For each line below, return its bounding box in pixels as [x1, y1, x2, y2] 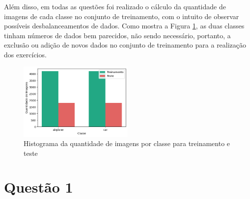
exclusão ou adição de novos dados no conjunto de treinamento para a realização [4, 40, 247, 50]
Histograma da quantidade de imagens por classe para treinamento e [24, 138, 230, 149]
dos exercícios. [4, 49, 47, 59]
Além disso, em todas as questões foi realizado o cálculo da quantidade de [4, 1, 226, 11]
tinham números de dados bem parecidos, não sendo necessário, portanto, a [4, 30, 231, 40]
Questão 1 [4, 176, 73, 197]
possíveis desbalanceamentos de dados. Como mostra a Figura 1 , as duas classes [4, 21, 245, 31]
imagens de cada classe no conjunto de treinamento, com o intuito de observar [4, 11, 239, 21]
